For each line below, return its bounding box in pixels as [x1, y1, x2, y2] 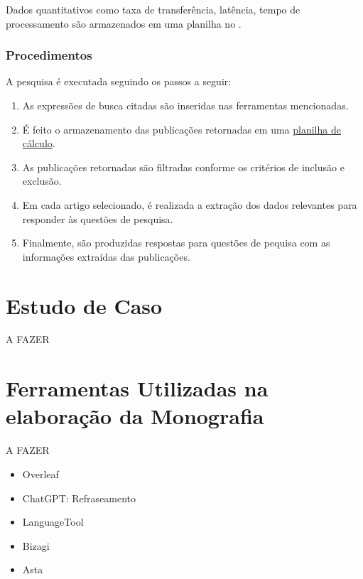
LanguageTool [22, 514, 84, 529]
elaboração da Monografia [6, 401, 264, 431]
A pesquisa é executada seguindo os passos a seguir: [6, 74, 232, 89]
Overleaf [22, 466, 59, 481]
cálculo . [22, 136, 55, 151]
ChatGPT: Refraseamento [22, 490, 136, 505]
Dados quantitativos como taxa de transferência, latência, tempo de [6, 2, 300, 16]
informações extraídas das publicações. [22, 249, 190, 264]
